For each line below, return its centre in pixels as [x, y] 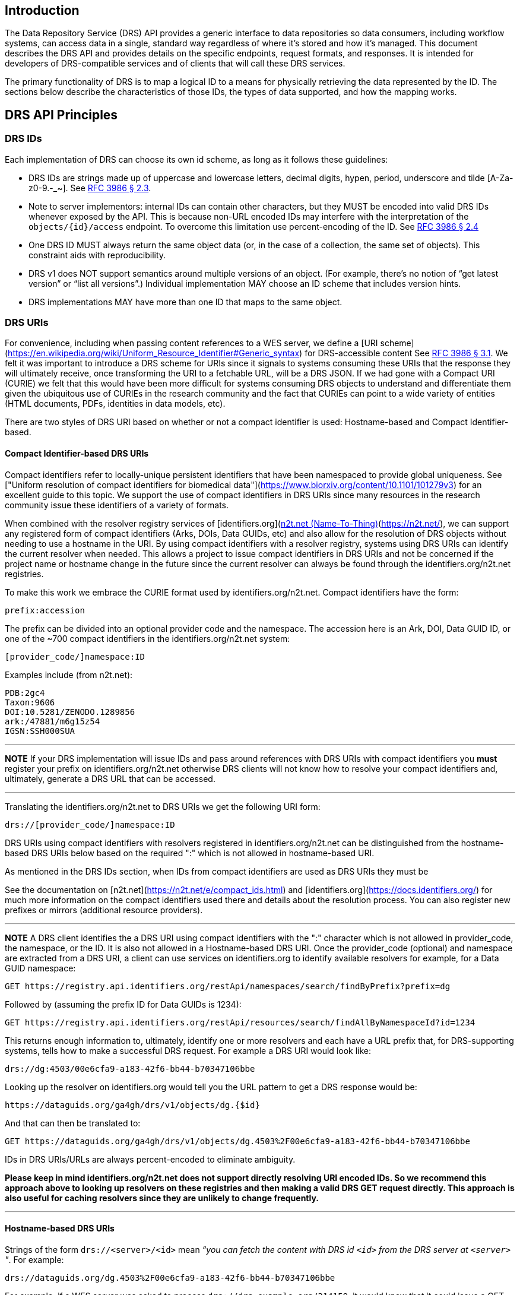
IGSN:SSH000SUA [40, 731]
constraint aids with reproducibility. [97, 255]
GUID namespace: [40, 968]
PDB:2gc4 [25, 693]
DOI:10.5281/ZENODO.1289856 [70, 712]
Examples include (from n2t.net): [69, 675]
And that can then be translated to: [73, 1123]
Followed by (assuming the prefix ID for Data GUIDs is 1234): [123, 1004]
